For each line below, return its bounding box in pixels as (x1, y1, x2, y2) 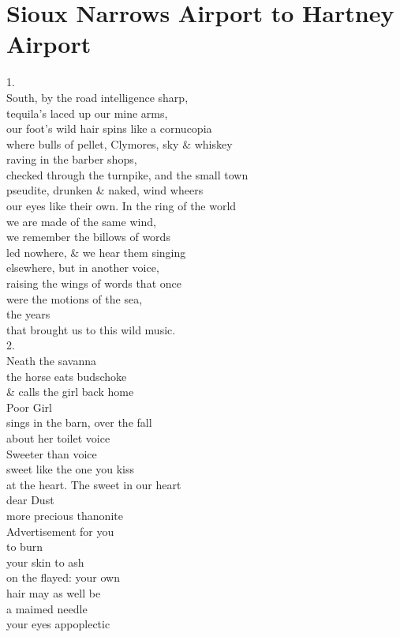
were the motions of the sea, (6, 290, 143, 307)
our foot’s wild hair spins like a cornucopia (6, 120, 212, 137)
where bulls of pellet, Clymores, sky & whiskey (6, 135, 233, 152)
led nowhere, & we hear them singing (6, 243, 186, 260)
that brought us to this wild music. (6, 321, 176, 337)
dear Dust (6, 492, 54, 508)
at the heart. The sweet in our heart (6, 476, 181, 492)
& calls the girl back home (6, 383, 134, 400)
